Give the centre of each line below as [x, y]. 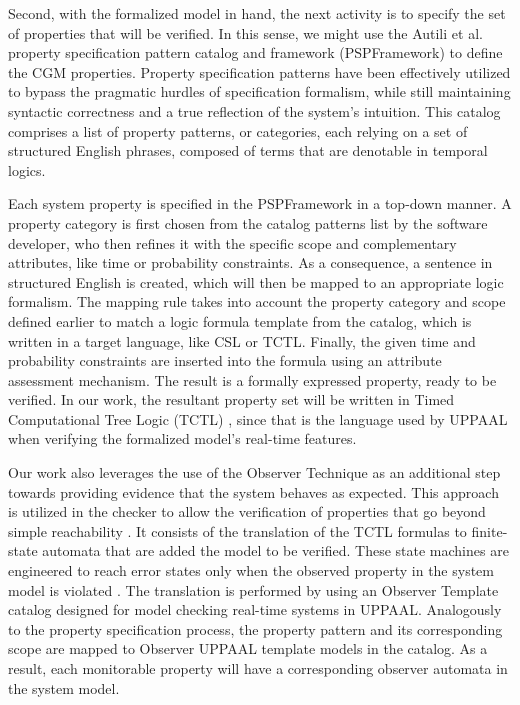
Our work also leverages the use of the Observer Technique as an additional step [254, 472]
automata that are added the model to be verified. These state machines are [275, 550]
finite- [489, 530]
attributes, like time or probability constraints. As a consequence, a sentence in [250, 262]
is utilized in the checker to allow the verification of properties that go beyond [247, 511]
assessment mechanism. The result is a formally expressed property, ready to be [252, 379]
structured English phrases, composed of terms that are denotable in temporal [248, 150]
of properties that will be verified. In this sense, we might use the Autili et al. [245, 32]
